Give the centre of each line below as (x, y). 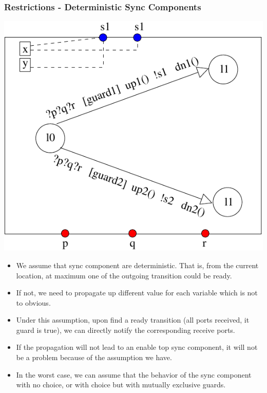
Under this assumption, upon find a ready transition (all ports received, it (133, 320)
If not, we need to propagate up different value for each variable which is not (137, 293)
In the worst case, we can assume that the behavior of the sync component (134, 374)
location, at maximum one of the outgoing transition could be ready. (124, 275)
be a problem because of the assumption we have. (94, 357)
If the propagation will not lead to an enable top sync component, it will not (137, 347)
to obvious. (33, 302)
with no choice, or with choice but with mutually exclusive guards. (121, 385)
